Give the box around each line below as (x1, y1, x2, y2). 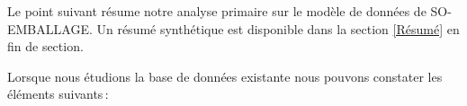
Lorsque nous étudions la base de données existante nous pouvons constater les (7, 66, 443, 85)
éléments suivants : (7, 84, 109, 103)
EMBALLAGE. (7, 19, 93, 38)
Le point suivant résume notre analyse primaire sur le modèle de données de (7, 2, 427, 20)
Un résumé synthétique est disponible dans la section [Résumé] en (96, 19, 460, 38)
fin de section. (7, 37, 84, 56)
